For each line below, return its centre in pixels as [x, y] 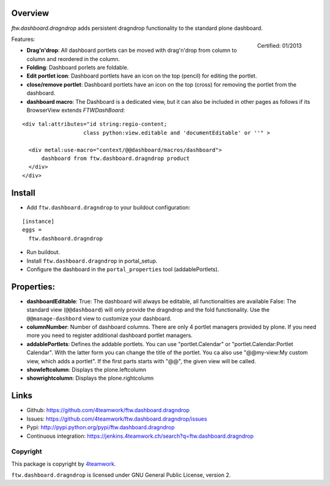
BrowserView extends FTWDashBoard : [76, 111]
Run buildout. [43, 252]
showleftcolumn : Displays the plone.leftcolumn [86, 370]
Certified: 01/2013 [279, 45]
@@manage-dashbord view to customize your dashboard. [99, 318]
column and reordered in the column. [73, 59]
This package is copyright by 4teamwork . [64, 463]
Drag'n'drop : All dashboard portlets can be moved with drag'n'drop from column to [132, 50]
